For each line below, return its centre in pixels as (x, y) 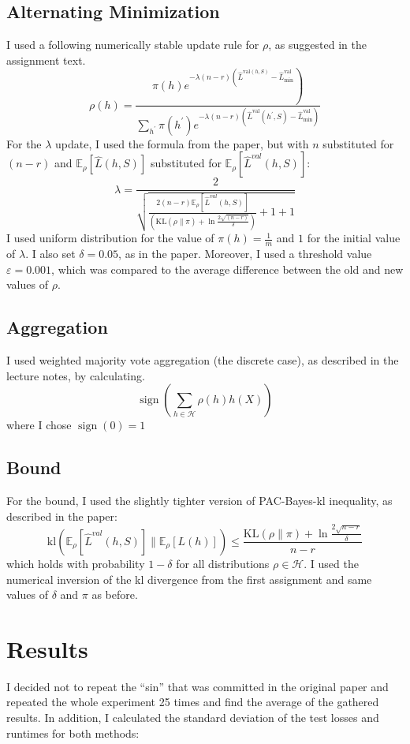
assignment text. (46, 60)
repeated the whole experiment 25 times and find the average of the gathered (193, 702)
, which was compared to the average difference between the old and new (227, 269)
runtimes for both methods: (73, 733)
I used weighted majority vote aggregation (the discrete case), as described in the (203, 360)
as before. (115, 594)
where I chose (39, 425)
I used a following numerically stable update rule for (133, 45)
